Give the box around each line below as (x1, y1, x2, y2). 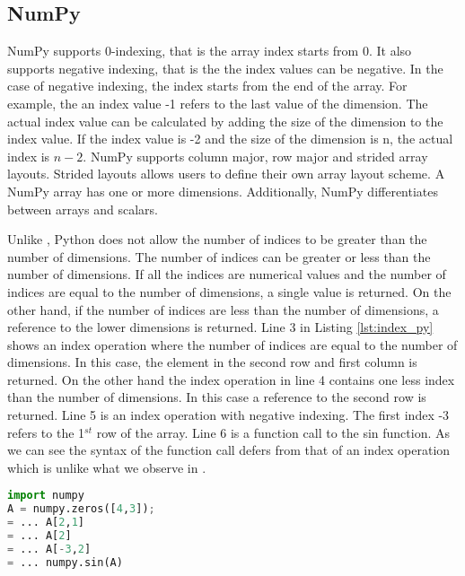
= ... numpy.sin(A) (7, 555, 123, 569)
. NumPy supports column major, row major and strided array (83, 146, 428, 165)
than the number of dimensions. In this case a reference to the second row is (7, 388, 426, 406)
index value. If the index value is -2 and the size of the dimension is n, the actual (7, 129, 453, 148)
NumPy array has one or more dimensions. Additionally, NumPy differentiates (7, 181, 439, 200)
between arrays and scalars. (7, 199, 158, 218)
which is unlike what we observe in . (7, 458, 206, 476)
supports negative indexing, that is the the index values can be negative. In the (7, 58, 443, 77)
